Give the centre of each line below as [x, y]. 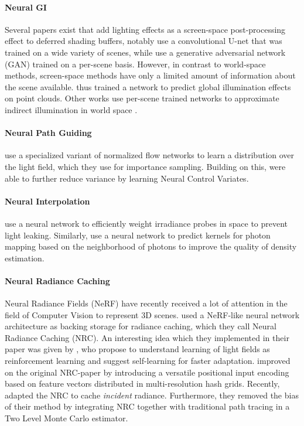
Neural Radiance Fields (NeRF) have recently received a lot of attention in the [146, 303]
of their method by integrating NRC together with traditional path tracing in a [147, 406]
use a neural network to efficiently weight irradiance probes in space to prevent [146, 223]
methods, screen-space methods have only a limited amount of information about [150, 75]
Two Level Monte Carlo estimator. [66, 418]
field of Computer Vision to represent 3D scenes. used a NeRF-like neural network [152, 314]
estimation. [25, 258]
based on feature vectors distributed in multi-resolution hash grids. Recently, [142, 384]
